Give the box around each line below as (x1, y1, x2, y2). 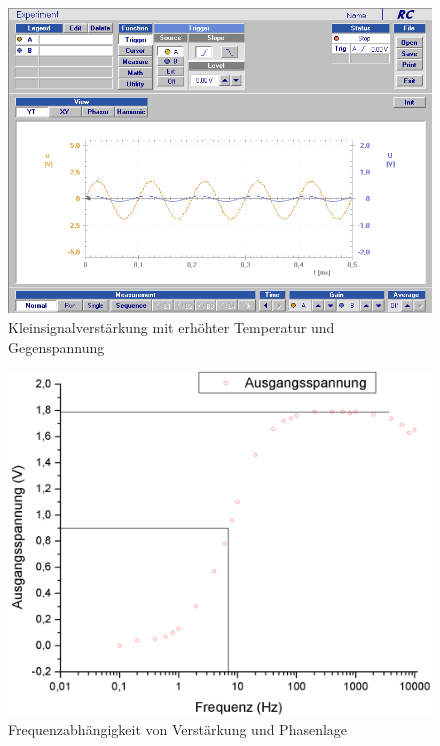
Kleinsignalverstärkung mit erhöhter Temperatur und (8, 317, 335, 338)
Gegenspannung (8, 336, 105, 357)
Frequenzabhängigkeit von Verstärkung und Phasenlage (8, 719, 348, 740)
